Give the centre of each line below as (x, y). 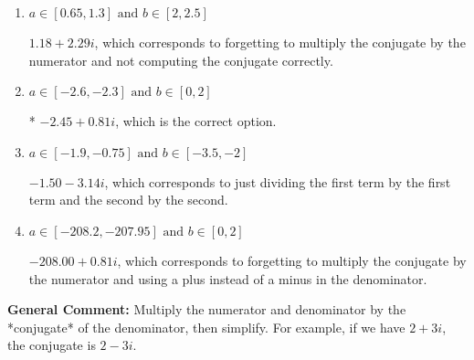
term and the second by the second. (128, 200)
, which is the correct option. (196, 121)
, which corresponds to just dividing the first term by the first (278, 181)
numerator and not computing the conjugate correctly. (181, 60)
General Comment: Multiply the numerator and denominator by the (207, 309)
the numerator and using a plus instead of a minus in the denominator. (228, 278)
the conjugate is (52, 345)
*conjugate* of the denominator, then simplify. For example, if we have (206, 327)
